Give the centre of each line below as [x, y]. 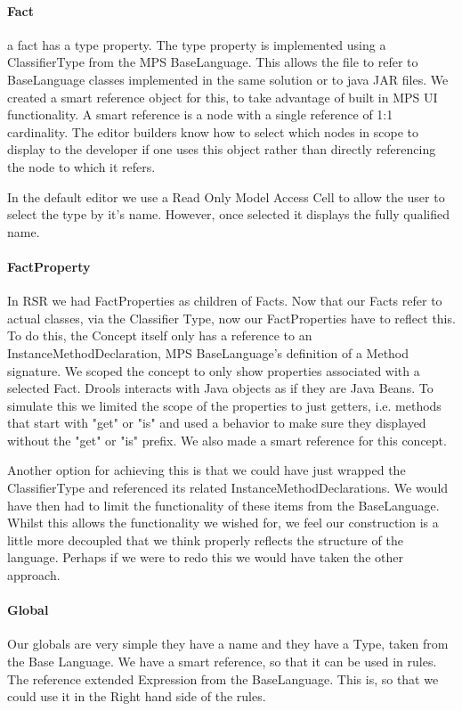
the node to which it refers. [81, 166]
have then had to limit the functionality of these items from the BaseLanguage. [223, 505]
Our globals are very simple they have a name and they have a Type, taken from [228, 644]
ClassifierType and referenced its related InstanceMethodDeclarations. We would [228, 488]
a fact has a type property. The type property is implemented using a [197, 44]
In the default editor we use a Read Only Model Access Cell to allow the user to [226, 196]
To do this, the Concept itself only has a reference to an [160, 335]
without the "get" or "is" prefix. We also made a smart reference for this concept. [227, 440]
